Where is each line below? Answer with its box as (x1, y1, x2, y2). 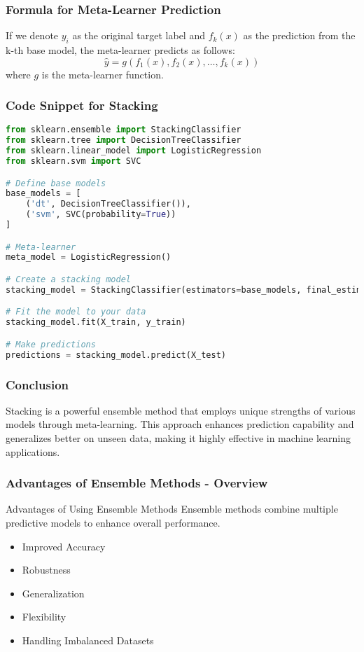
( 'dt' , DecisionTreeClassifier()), (25, 199, 191, 209)
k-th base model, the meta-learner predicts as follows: (6, 43, 235, 57)
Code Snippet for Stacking (6, 97, 158, 114)
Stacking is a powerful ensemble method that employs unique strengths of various (6, 403, 356, 417)
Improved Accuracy (22, 539, 106, 553)
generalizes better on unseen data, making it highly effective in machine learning (6, 430, 351, 445)
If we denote (6, 28, 59, 43)
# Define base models (6, 178, 106, 188)
